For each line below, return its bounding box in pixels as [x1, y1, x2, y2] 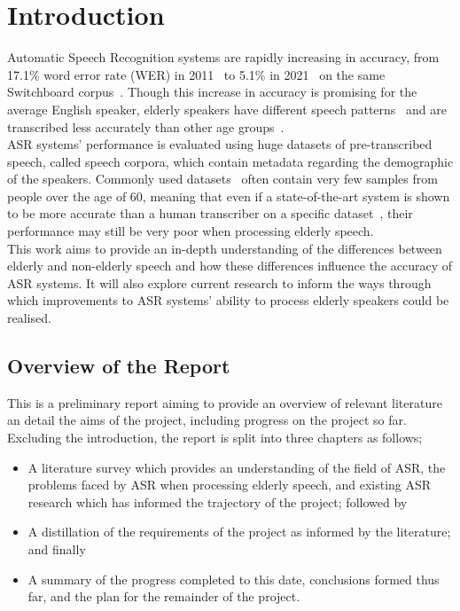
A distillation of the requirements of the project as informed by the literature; [27, 522, 451, 541]
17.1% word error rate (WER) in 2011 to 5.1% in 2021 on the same [7, 65, 386, 83]
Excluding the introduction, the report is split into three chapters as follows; [7, 428, 423, 447]
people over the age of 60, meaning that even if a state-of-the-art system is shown [7, 186, 450, 205]
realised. [7, 309, 51, 327]
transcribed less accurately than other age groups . [7, 117, 285, 136]
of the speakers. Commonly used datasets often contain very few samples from [7, 169, 438, 188]
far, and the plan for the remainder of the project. [27, 587, 300, 606]
